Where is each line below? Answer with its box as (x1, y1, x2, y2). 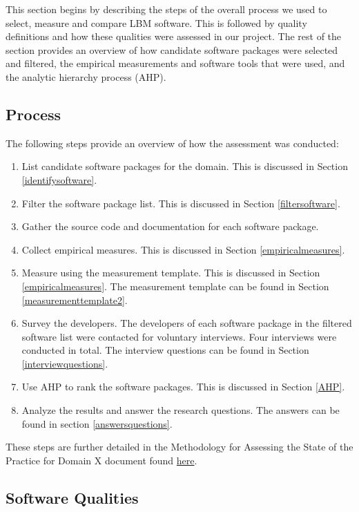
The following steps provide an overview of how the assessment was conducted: (6, 135, 339, 150)
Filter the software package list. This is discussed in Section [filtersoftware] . (21, 196, 340, 210)
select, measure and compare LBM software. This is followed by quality (6, 15, 307, 30)
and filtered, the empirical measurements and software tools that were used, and (6, 56, 345, 70)
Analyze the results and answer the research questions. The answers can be (21, 403, 340, 417)
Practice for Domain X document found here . (6, 453, 197, 467)
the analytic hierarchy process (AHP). (6, 69, 166, 84)
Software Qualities (6, 486, 139, 508)
